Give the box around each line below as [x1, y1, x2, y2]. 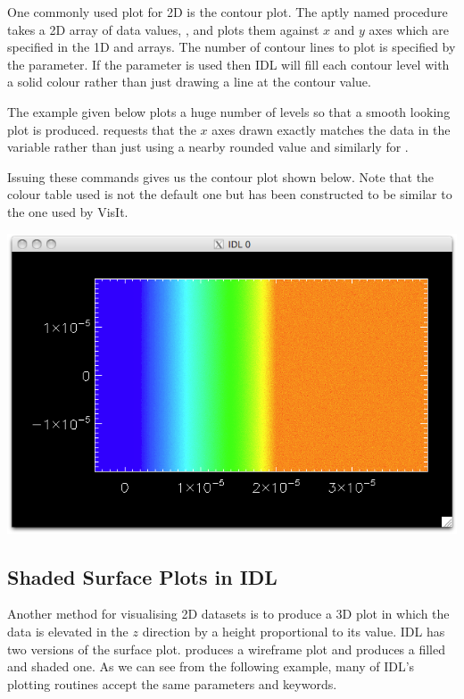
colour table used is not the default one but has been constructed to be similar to [7, 185, 452, 204]
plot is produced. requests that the [7, 120, 196, 138]
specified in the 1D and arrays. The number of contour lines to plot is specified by [7, 37, 456, 56]
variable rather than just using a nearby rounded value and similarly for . [7, 137, 409, 156]
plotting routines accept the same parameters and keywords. [7, 674, 337, 693]
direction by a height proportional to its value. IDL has [142, 621, 445, 640]
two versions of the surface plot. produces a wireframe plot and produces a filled [7, 639, 446, 658]
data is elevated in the [7, 621, 128, 640]
